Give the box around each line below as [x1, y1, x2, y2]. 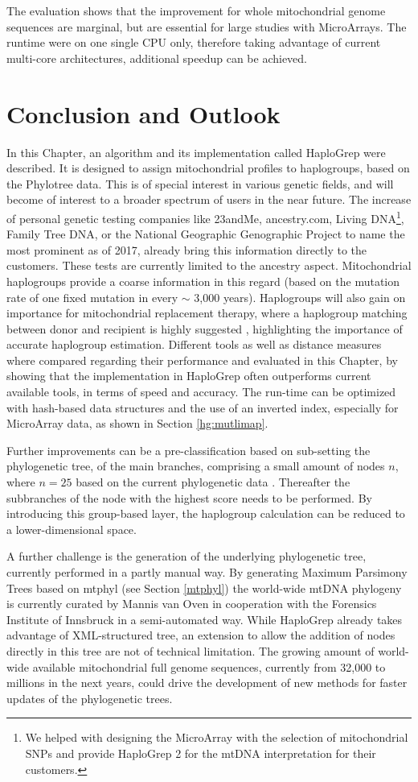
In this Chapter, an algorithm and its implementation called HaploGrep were [6, 143, 386, 160]
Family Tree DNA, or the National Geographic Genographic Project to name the [6, 225, 405, 242]
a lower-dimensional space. [6, 520, 137, 537]
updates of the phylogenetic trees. [6, 689, 173, 706]
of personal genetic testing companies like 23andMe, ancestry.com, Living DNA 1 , [6, 207, 404, 226]
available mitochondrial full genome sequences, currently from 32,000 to [32, 658, 386, 675]
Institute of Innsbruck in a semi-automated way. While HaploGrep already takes [6, 610, 403, 627]
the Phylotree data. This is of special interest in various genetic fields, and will [6, 175, 394, 192]
